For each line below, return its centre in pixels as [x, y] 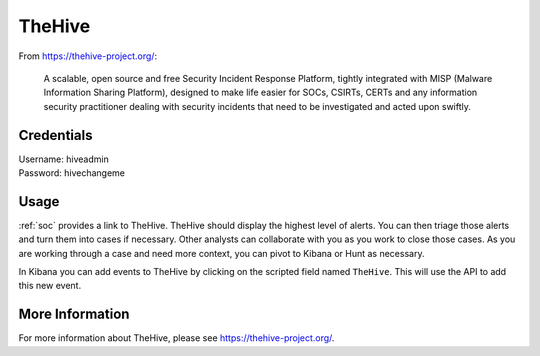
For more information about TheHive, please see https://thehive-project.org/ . [176, 338]
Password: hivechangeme [71, 173]
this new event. [50, 286]
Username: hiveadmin [63, 159]
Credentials [55, 135]
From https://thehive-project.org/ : [88, 56]
